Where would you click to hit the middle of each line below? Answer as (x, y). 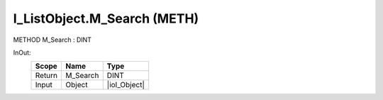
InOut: (22, 52)
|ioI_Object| (126, 85)
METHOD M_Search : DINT (52, 40)
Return (46, 76)
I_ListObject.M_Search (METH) (106, 18)
